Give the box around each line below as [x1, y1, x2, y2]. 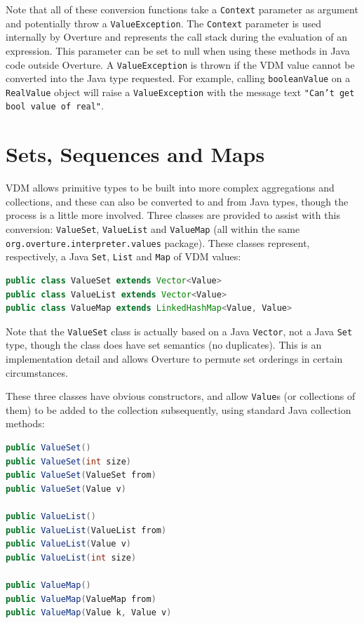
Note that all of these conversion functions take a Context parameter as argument [6, 2, 358, 16]
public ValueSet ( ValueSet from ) [6, 470, 156, 481]
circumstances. [6, 365, 68, 380]
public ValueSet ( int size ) [6, 456, 132, 467]
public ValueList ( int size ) [6, 552, 137, 563]
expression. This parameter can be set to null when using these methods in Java [6, 43, 350, 58]
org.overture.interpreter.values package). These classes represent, [6, 235, 310, 250]
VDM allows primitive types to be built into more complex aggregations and [6, 180, 335, 195]
